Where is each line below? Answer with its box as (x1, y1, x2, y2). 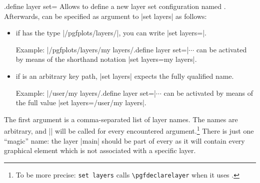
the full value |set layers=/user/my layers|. (15, 97, 146, 108)
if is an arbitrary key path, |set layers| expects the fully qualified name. (15, 70, 234, 81)
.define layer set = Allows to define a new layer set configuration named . (4, 1, 226, 11)
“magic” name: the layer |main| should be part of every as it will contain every (4, 135, 245, 146)
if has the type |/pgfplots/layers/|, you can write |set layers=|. (15, 27, 207, 38)
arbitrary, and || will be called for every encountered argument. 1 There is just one (4, 124, 254, 136)
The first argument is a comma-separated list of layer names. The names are (4, 114, 238, 124)
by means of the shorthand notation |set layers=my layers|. (15, 54, 197, 64)
